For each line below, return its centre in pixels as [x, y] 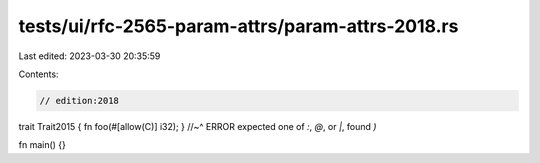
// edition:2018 [79, 100]
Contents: [38, 74]
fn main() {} [42, 145]
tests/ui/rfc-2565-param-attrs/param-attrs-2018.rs [238, 26]
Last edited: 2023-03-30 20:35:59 [89, 56]
